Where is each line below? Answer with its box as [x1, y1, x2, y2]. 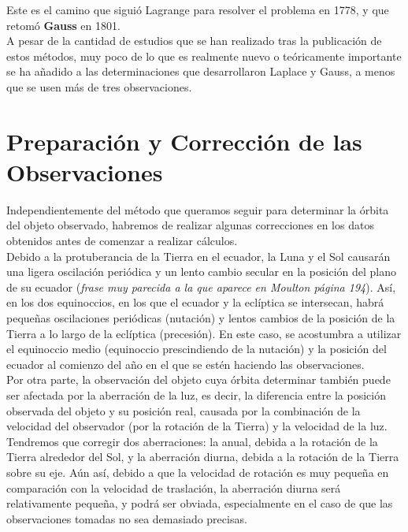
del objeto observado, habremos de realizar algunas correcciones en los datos [6, 217, 374, 233]
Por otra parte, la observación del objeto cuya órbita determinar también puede [6, 371, 391, 388]
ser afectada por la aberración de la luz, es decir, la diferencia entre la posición [6, 387, 386, 403]
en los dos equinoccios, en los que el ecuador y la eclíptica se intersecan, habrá [6, 294, 384, 311]
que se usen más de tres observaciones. [6, 78, 192, 95]
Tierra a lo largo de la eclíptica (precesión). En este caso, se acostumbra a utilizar [6, 325, 402, 341]
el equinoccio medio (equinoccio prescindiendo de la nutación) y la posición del [6, 340, 387, 357]
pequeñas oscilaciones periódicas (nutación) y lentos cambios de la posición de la [6, 310, 395, 326]
